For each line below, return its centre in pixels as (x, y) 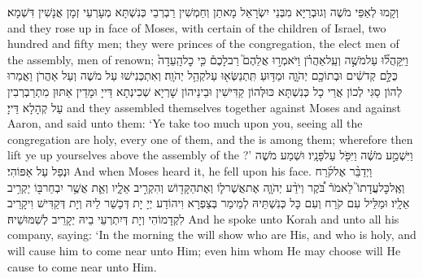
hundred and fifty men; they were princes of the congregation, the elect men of (203, 43)
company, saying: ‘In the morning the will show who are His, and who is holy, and (212, 235)
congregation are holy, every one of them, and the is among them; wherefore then (210, 139)
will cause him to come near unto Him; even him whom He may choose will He (204, 250)
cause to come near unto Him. (82, 266)
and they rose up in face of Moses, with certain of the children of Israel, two (197, 27)
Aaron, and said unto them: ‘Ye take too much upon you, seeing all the (185, 123)
